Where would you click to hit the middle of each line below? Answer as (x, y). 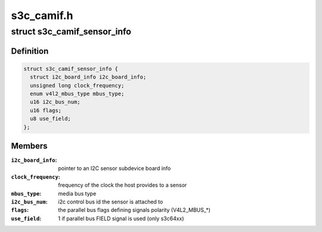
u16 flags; (46, 110)
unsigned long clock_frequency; (77, 85)
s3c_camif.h (42, 15)
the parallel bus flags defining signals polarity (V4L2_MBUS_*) (134, 210)
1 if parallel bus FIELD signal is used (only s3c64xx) (121, 218)
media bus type (77, 193)
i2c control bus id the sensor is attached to (111, 202)
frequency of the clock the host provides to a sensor (123, 185)
